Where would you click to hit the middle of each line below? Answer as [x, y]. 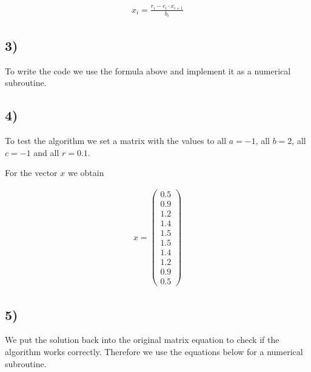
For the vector [31, 173]
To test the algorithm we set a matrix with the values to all [116, 141]
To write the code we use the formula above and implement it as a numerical [148, 70]
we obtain [86, 173]
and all [46, 152]
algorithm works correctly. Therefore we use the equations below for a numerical [154, 352]
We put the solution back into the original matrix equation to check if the [142, 340]
